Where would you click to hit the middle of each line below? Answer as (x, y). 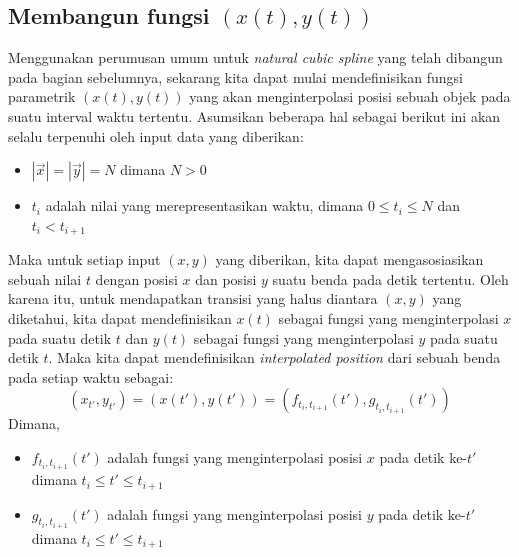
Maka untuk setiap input (84, 259)
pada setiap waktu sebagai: (91, 376)
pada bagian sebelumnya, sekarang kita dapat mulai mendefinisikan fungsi (236, 76)
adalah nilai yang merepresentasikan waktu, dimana (204, 205)
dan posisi (226, 278)
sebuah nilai (45, 278)
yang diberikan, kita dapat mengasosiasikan (349, 259)
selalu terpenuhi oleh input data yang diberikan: (156, 135)
